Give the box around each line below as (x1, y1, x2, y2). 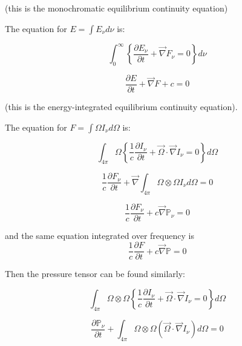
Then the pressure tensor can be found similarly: (5, 267, 185, 280)
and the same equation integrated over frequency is (5, 229, 194, 241)
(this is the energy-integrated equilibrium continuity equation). (5, 100, 238, 113)
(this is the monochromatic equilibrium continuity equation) (5, 2, 228, 14)
